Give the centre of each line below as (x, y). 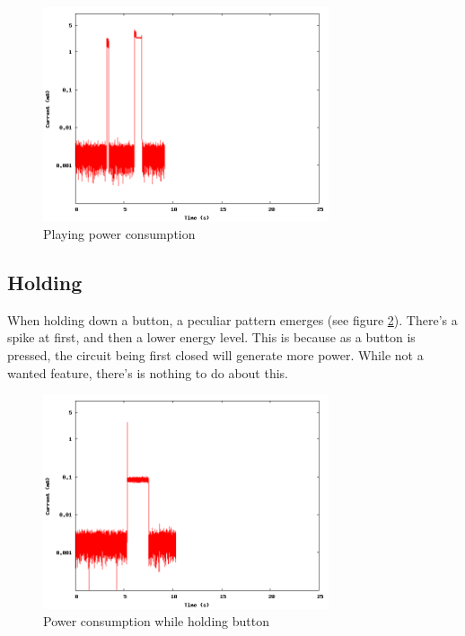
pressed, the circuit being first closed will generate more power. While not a (215, 355)
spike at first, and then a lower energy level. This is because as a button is (211, 337)
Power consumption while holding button (156, 621)
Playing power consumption (119, 234)
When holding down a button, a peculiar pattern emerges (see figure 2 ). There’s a (232, 319)
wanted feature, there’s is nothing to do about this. (148, 372)
